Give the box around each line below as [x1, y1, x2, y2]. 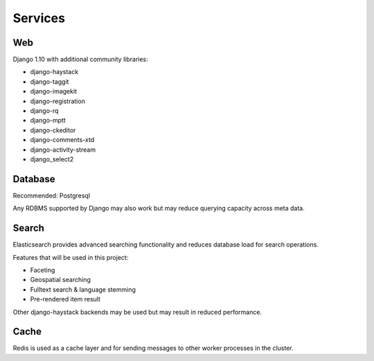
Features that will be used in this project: [12, 253, 129, 261]
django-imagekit [30, 87, 78, 96]
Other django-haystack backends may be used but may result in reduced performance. [12, 308, 262, 316]
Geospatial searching [30, 276, 91, 284]
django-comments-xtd [30, 136, 95, 144]
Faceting [30, 265, 55, 274]
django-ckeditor [30, 125, 76, 134]
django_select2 [30, 155, 74, 163]
